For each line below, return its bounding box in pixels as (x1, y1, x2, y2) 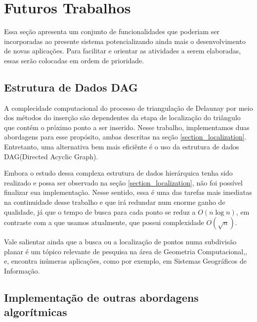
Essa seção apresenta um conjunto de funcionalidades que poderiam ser (4, 26, 219, 37)
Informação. (4, 266, 40, 276)
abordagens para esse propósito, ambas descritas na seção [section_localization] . (4, 132, 247, 142)
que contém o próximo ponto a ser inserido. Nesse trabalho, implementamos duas (4, 122, 250, 132)
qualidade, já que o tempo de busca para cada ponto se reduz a (4, 206, 196, 217)
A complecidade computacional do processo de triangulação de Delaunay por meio (4, 102, 253, 113)
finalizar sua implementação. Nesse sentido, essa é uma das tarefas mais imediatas (4, 187, 252, 197)
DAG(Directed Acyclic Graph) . (4, 151, 98, 161)
